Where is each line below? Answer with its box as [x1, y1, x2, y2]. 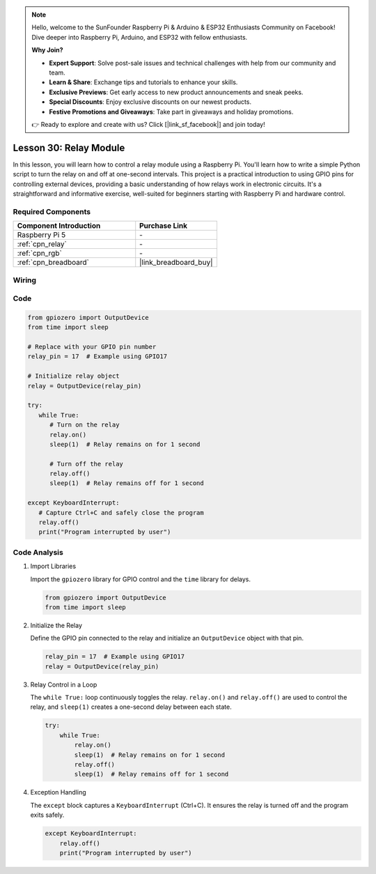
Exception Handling [30, 788, 86, 797]
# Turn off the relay [49, 460, 123, 468]
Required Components [13, 206, 91, 216]
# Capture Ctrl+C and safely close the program [38, 509, 205, 516]
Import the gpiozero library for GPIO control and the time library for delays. [30, 575, 251, 583]
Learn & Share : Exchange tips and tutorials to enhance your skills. [49, 78, 238, 86]
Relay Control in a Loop [30, 680, 97, 689]
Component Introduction [17, 221, 101, 231]
